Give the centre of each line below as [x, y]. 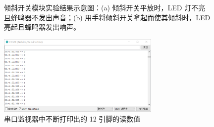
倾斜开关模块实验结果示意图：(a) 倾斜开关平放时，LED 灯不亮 [105, 7]
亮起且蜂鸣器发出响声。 [42, 27]
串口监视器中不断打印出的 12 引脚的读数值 [72, 118]
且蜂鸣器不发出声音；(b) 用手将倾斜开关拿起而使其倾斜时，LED [107, 17]
